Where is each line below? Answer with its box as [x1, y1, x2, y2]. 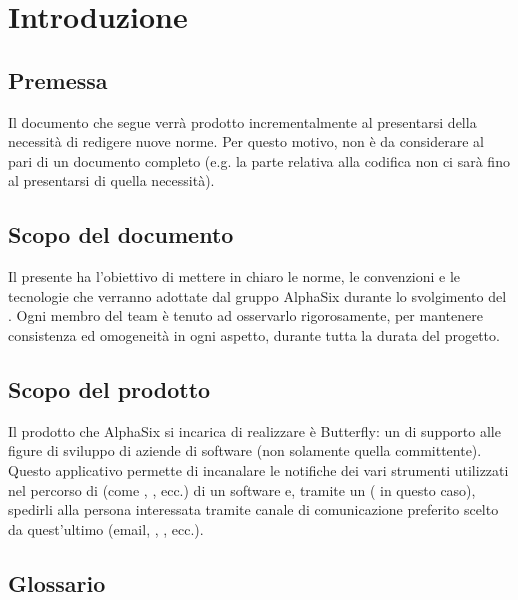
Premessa [8, 64, 108, 95]
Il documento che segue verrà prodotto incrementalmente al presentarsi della [8, 111, 477, 132]
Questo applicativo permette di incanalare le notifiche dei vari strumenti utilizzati [8, 459, 509, 480]
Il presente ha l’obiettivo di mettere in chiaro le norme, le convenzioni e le [8, 266, 461, 287]
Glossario [8, 567, 106, 598]
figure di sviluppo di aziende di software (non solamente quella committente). [8, 440, 482, 461]
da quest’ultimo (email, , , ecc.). [8, 518, 204, 539]
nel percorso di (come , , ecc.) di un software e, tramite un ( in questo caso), [8, 479, 476, 500]
